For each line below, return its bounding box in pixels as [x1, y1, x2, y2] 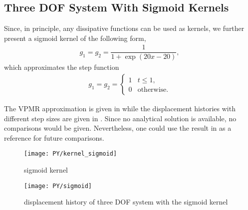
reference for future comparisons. [4, 132, 104, 143]
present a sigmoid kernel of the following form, [4, 32, 146, 43]
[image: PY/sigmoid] [24, 182, 92, 190]
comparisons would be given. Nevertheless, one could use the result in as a [4, 123, 232, 133]
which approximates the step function [4, 62, 119, 72]
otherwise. [137, 86, 169, 94]
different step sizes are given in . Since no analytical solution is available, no [4, 113, 237, 123]
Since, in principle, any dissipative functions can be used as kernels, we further [4, 23, 245, 33]
